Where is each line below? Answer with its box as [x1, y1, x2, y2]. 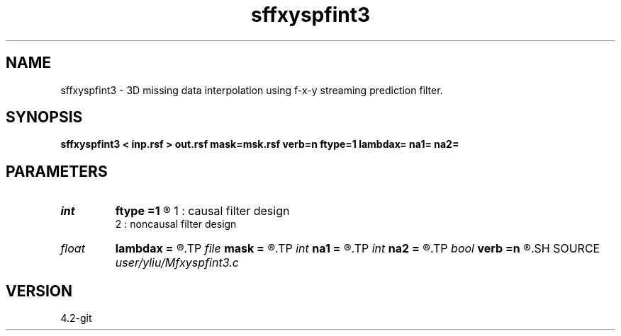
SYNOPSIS [6, 108, 83, 127]
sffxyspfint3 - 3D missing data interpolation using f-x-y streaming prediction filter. [60, 83, 443, 96]
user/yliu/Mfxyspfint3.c [115, 255, 239, 270]
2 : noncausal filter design [115, 218, 237, 231]
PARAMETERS [6, 162, 108, 180]
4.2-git [60, 312, 92, 325]
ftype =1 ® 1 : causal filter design [115, 204, 290, 219]
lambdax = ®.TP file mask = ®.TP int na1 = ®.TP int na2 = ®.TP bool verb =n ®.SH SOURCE [115, 241, 600, 256]
